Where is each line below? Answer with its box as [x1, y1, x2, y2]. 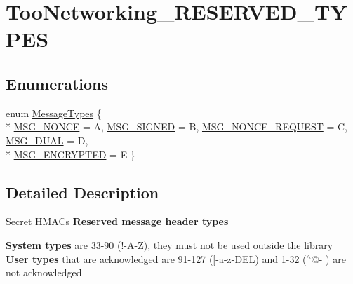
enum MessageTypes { [6, 105, 102, 120]
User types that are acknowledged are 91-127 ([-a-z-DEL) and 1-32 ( [6, 251, 307, 266]
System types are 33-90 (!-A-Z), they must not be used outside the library [6, 237, 333, 252]
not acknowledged [6, 265, 82, 280]
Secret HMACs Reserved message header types [6, 214, 229, 229]
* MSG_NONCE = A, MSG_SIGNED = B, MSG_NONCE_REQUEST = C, [6, 119, 347, 134]
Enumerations [6, 72, 109, 94]
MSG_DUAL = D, [6, 133, 88, 147]
